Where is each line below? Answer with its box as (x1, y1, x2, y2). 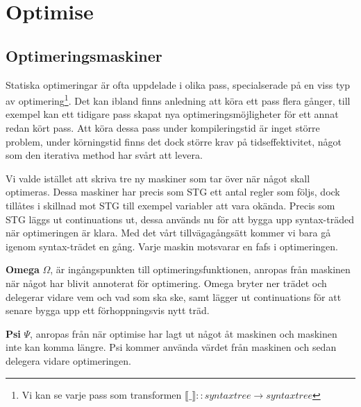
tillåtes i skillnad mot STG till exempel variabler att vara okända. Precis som (6, 198, 335, 212)
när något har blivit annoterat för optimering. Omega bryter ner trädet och (6, 275, 327, 290)
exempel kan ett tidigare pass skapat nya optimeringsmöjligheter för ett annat (6, 107, 339, 121)
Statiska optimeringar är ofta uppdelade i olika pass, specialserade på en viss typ (6, 77, 351, 92)
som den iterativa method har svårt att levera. (6, 148, 203, 162)
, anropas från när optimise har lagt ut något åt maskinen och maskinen (30, 326, 337, 340)
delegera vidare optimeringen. (6, 353, 131, 367)
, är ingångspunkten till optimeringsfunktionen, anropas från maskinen (50, 262, 351, 277)
